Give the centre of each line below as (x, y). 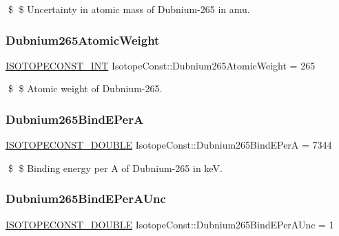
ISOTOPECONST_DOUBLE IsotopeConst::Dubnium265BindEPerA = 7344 (169, 145)
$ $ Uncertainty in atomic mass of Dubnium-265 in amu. (129, 9)
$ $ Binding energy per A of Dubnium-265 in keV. (115, 168)
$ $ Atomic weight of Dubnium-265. (85, 88)
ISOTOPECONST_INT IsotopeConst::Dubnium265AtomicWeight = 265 (161, 65)
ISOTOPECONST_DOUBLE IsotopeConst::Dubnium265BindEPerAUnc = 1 (170, 224)
